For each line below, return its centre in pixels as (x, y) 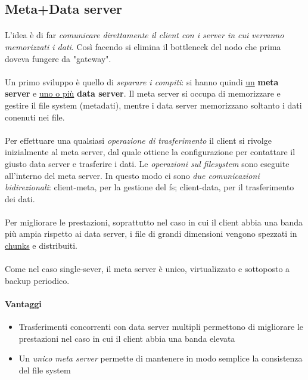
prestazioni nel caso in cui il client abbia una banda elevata (127, 338)
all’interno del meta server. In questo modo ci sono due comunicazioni (132, 175)
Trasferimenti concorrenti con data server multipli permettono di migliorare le (161, 327)
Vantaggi (23, 304)
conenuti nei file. (35, 117)
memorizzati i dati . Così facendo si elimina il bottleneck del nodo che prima (143, 46)
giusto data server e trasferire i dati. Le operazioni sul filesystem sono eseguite (147, 163)
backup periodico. (37, 280)
